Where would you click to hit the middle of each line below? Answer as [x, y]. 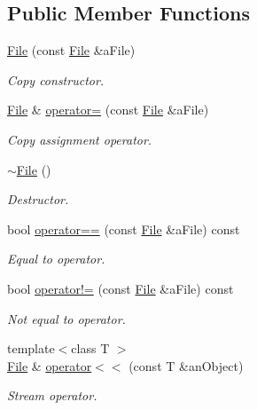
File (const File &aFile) [71, 50]
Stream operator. [52, 395]
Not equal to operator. [66, 318]
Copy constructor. [56, 79]
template [31, 348]
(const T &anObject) [186, 365]
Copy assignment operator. [80, 139]
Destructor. [38, 199]
